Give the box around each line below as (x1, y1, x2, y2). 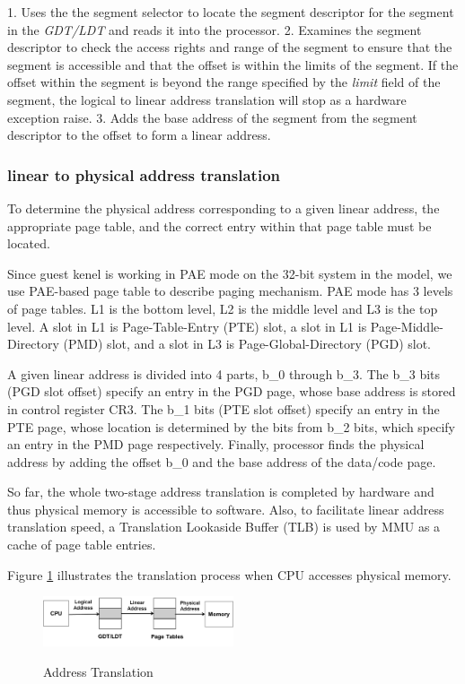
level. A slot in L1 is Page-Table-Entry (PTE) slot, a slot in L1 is (7, 316, 367, 335)
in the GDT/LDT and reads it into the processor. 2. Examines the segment (7, 20, 422, 39)
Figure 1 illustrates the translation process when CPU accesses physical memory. (7, 565, 452, 584)
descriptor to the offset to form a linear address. (7, 126, 271, 144)
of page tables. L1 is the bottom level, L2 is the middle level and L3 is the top (7, 299, 438, 317)
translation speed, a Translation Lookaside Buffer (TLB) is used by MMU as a (7, 517, 441, 536)
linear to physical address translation (7, 163, 281, 186)
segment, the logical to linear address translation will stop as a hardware (7, 90, 407, 108)
